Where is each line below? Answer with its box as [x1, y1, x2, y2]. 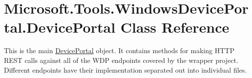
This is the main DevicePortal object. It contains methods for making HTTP [4, 45, 234, 56]
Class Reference [120, 17, 230, 37]
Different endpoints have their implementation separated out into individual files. [4, 64, 247, 75]
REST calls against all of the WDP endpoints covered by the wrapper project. [4, 55, 238, 65]
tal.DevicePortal [4, 17, 116, 37]
